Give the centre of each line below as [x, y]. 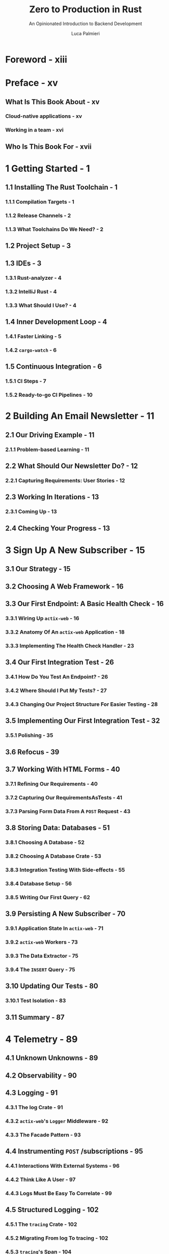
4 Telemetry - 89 [41, 1039]
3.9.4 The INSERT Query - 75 [40, 969]
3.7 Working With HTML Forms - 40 [63, 769]
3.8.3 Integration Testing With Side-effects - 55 [65, 869]
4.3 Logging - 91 [32, 1093]
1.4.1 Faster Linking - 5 [33, 336]
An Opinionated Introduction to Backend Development [86, 24]
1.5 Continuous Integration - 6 [54, 367]
